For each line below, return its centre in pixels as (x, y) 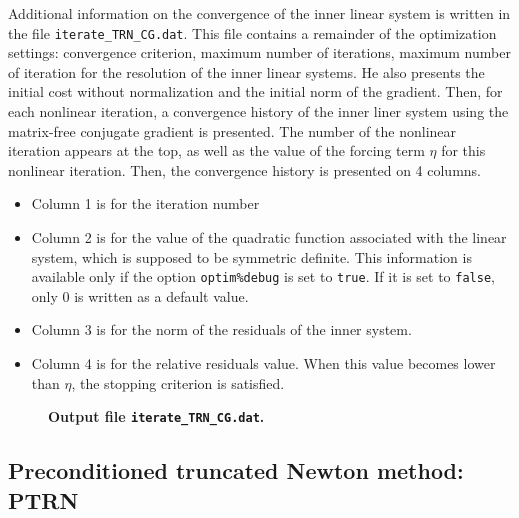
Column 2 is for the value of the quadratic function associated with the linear (269, 237)
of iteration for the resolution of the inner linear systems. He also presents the (246, 71)
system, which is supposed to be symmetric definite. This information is (251, 256)
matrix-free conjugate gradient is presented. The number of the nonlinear (232, 130)
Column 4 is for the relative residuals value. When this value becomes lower (263, 363)
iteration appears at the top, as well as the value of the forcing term (216, 150)
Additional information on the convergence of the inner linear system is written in (259, 13)
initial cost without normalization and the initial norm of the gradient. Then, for (255, 91)
